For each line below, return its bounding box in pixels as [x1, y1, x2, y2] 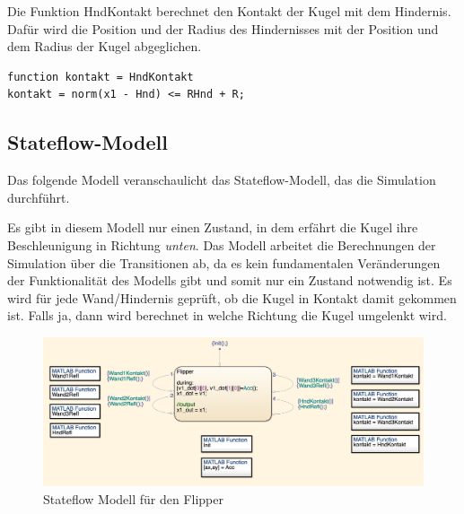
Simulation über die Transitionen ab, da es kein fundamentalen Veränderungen [7, 253, 441, 272]
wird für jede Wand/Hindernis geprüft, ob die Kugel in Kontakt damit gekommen [7, 288, 457, 307]
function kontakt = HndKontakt [7, 70, 194, 83]
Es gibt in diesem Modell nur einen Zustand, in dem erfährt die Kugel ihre [7, 218, 418, 237]
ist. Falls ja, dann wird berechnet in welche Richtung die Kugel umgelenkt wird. [7, 306, 447, 325]
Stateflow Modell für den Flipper [43, 489, 223, 508]
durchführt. [7, 187, 70, 206]
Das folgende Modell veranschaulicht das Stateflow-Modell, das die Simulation [7, 170, 436, 189]
